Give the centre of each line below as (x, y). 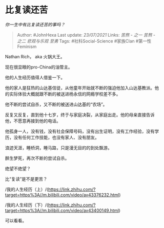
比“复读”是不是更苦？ (26, 179)
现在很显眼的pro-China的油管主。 (39, 67)
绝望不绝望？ (18, 168)
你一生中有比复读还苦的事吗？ (35, 24)
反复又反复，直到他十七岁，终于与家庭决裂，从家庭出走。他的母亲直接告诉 (80, 114)
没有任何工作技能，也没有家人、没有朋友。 (56, 137)
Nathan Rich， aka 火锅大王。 (35, 56)
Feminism (27, 46)
